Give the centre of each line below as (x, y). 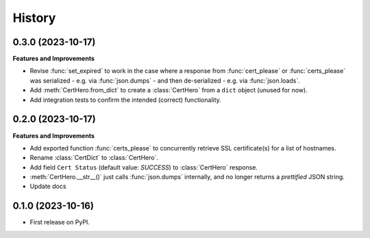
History (34, 18)
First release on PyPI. (60, 222)
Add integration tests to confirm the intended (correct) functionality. (126, 100)
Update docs (48, 186)
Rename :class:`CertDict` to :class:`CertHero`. (94, 158)
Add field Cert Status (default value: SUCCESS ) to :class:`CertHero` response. (144, 167)
